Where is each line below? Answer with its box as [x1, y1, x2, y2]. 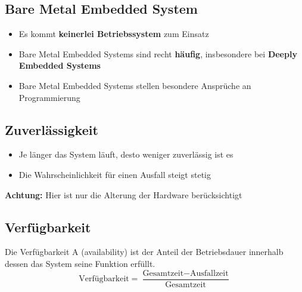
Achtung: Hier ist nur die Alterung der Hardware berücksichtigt [5, 188, 242, 201]
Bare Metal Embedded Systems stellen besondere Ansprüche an [18, 79, 251, 91]
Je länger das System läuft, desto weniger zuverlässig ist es [18, 148, 233, 161]
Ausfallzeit [190, 269, 229, 278]
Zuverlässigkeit [5, 120, 98, 139]
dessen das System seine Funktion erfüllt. [5, 257, 155, 269]
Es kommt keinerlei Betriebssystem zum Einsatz [18, 27, 209, 40]
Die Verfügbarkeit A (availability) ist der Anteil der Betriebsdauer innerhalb [5, 245, 284, 258]
